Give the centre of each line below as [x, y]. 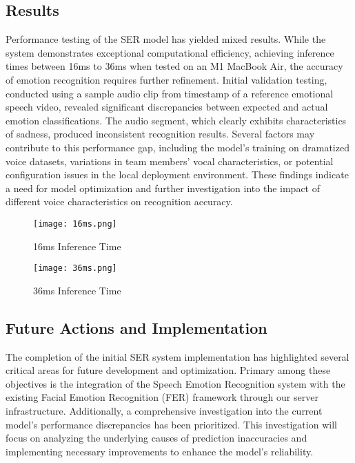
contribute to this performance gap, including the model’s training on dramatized [177, 147]
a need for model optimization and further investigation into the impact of [163, 188]
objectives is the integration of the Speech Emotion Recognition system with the [175, 383]
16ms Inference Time [77, 246]
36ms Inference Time [77, 290]
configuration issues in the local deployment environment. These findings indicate [177, 174]
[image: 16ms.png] [75, 224]
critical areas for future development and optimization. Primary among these [168, 370]
